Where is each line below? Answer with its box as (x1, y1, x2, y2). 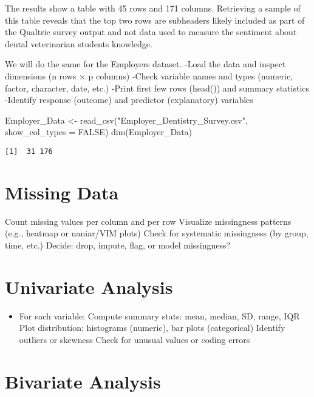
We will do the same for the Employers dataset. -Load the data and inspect (5, 58, 286, 70)
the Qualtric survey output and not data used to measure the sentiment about (5, 25, 297, 38)
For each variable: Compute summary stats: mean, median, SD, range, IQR (19, 309, 300, 322)
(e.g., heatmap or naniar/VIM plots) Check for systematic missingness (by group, (5, 227, 309, 239)
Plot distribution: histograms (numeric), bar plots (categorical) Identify (19, 321, 285, 334)
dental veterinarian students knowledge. (5, 37, 152, 50)
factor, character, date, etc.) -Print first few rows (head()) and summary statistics (5, 81, 310, 94)
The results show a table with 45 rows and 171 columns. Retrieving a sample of (5, 2, 301, 14)
